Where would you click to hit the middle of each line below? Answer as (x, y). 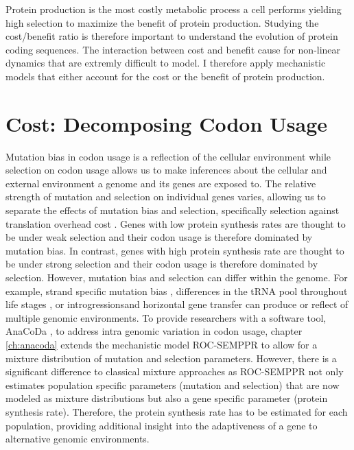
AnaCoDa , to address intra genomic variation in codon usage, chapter (154, 331)
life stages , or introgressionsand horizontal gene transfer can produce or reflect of (177, 304)
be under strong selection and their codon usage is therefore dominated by (162, 264)
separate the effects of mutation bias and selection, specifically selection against (173, 210)
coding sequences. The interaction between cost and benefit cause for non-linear (173, 49)
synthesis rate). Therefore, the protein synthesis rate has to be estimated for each (177, 411)
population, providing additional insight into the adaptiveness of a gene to (162, 425)
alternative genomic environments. (78, 439)
